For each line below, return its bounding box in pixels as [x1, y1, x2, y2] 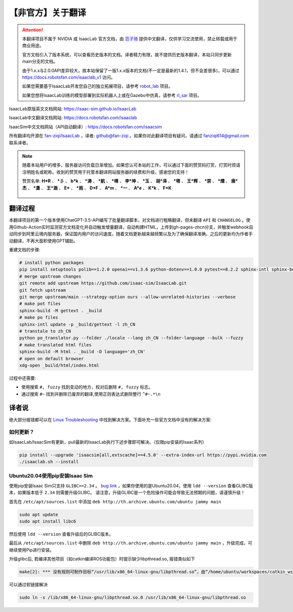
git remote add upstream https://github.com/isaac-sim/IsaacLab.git [19, 280, 187, 286]
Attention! [22, 27, 43, 33]
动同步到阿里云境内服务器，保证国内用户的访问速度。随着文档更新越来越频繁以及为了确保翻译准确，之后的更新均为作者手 [9, 231, 253, 237]
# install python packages [19, 260, 84, 266]
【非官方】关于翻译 [9, 7, 86, 18]
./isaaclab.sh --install [19, 459, 79, 465]
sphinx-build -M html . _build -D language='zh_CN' [19, 349, 146, 355]
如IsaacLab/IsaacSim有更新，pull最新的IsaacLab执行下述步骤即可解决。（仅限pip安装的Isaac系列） [9, 439, 207, 445]
